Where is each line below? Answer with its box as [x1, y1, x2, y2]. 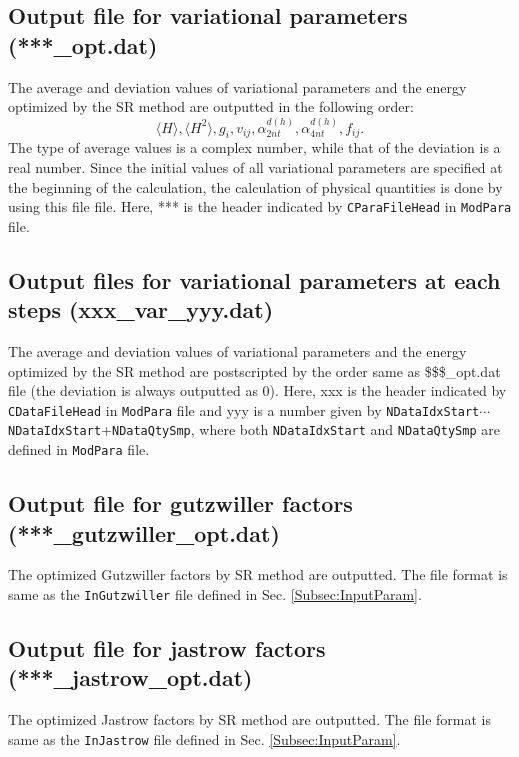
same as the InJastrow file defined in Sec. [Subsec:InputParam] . [8, 728, 401, 749]
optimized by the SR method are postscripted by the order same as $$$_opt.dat [8, 360, 501, 381]
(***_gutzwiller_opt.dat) [8, 517, 280, 548]
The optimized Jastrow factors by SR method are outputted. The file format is [8, 709, 491, 730]
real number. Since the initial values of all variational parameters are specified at [8, 156, 503, 177]
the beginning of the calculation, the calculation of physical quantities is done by [8, 176, 503, 197]
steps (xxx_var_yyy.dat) [8, 294, 274, 325]
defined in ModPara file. [8, 439, 150, 460]
